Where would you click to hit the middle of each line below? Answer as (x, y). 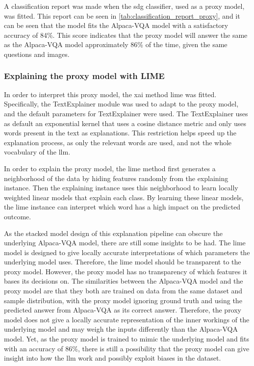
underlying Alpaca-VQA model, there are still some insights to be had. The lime (125, 243)
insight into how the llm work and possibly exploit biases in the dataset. (113, 358)
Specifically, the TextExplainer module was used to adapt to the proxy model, (121, 104)
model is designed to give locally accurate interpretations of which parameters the (127, 252)
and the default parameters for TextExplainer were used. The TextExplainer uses (126, 113)
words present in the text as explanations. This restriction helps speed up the (120, 133)
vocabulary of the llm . (37, 152)
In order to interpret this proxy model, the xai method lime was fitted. (110, 94)
